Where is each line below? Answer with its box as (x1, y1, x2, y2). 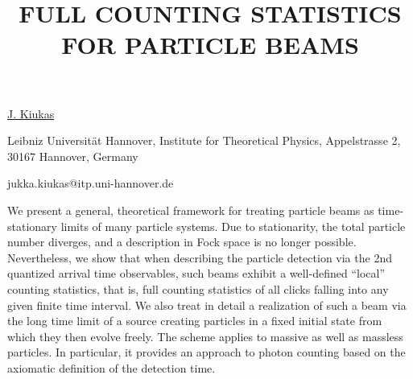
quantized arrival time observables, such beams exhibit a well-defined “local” (7, 265, 386, 282)
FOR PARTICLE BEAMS (61, 28, 359, 61)
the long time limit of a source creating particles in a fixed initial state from (7, 312, 382, 329)
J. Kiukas (7, 105, 55, 122)
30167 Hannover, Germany (7, 147, 138, 164)
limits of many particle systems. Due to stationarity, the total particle (60, 217, 406, 234)
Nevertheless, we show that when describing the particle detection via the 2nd (7, 249, 392, 266)
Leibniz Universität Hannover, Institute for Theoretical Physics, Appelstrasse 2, (7, 132, 401, 149)
